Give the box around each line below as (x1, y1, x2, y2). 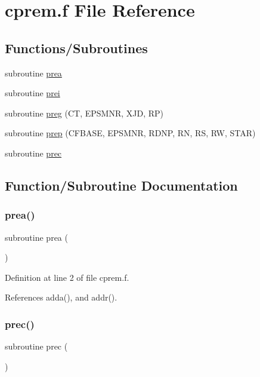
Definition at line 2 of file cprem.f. (5, 271, 129, 283)
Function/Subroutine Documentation (5, 176, 238, 194)
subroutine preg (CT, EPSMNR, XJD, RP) (5, 106, 164, 119)
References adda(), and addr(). (5, 291, 117, 304)
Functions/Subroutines (5, 38, 148, 57)
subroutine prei (5, 87, 60, 99)
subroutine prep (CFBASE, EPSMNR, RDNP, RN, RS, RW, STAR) (5, 127, 256, 139)
